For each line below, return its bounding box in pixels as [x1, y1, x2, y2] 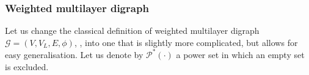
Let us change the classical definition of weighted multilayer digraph [5, 24, 260, 37]
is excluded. [5, 60, 49, 73]
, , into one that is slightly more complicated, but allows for [74, 36, 298, 48]
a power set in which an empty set [176, 48, 305, 60]
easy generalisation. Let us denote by [5, 48, 144, 60]
